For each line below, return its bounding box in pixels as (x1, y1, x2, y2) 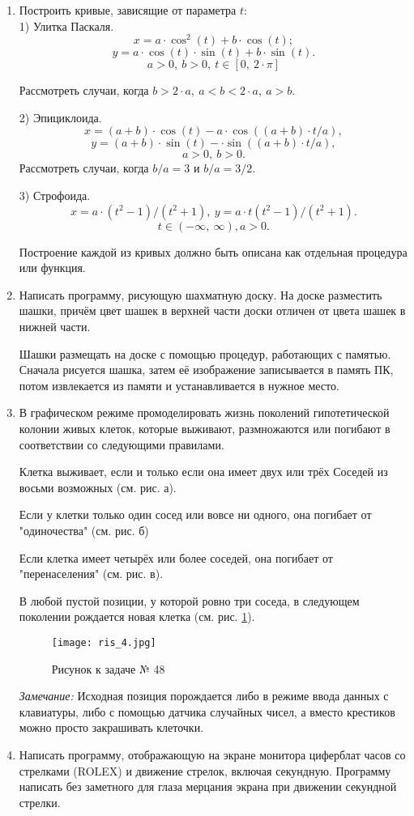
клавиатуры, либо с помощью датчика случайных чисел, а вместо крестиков (19, 703, 395, 720)
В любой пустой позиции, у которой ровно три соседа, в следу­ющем (19, 592, 360, 609)
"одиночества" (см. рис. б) (19, 521, 149, 538)
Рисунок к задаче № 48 (51, 660, 165, 677)
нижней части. (19, 318, 91, 335)
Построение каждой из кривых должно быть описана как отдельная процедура (19, 243, 408, 260)
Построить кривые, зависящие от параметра (19, 2, 237, 18)
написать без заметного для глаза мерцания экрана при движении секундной (19, 778, 397, 795)
